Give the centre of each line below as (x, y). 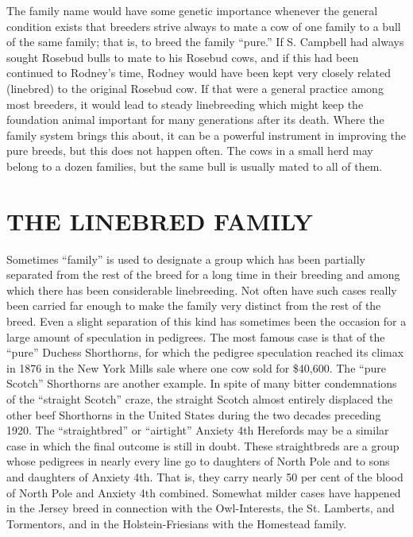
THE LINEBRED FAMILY (160, 220)
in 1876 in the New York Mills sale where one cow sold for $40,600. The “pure (196, 367)
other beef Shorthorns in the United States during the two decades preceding (194, 414)
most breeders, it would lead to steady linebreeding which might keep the (185, 104)
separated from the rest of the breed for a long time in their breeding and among (203, 274)
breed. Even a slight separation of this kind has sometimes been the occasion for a (206, 321)
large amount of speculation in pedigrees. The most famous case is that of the (196, 336)
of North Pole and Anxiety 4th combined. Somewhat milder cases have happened (204, 492)
